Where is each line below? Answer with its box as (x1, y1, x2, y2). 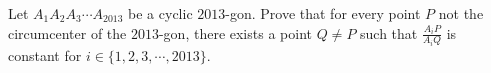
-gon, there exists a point (158, 22, 312, 43)
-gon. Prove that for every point (225, 3, 421, 23)
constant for (8, 45, 82, 66)
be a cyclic (128, 3, 193, 23)
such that (360, 22, 418, 43)
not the (438, 3, 484, 23)
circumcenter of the (8, 22, 127, 43)
